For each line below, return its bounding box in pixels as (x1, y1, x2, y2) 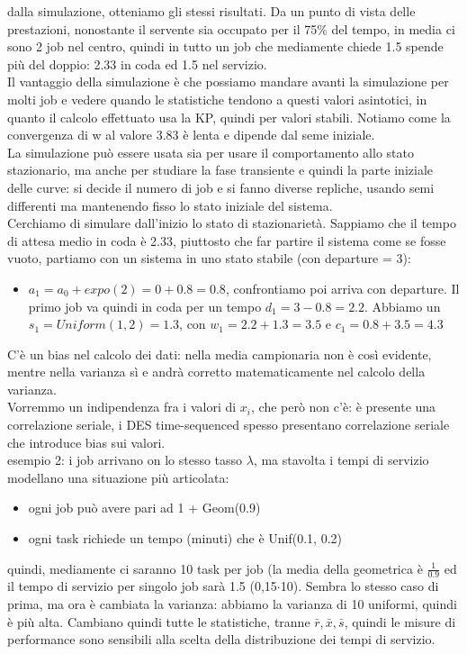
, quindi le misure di (344, 612, 456, 631)
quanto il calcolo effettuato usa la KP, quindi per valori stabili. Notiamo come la (7, 107, 451, 126)
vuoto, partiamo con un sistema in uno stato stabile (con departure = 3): (7, 249, 411, 268)
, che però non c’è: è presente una (251, 397, 436, 416)
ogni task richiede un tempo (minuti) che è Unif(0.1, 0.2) (28, 529, 342, 548)
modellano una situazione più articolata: (7, 468, 229, 486)
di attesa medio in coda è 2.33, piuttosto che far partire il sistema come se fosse (7, 231, 446, 250)
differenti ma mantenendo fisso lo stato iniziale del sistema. (7, 195, 333, 214)
